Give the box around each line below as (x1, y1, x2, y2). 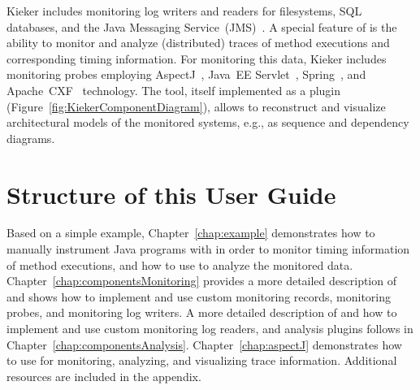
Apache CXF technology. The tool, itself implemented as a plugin (6, 81, 341, 98)
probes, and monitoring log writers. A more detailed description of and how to (6, 304, 397, 321)
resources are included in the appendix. (6, 367, 201, 384)
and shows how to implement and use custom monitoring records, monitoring (6, 288, 392, 305)
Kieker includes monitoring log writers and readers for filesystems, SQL (6, 2, 362, 19)
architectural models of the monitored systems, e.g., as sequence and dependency (6, 114, 409, 131)
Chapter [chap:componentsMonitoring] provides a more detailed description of (6, 272, 396, 289)
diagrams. (6, 129, 55, 146)
